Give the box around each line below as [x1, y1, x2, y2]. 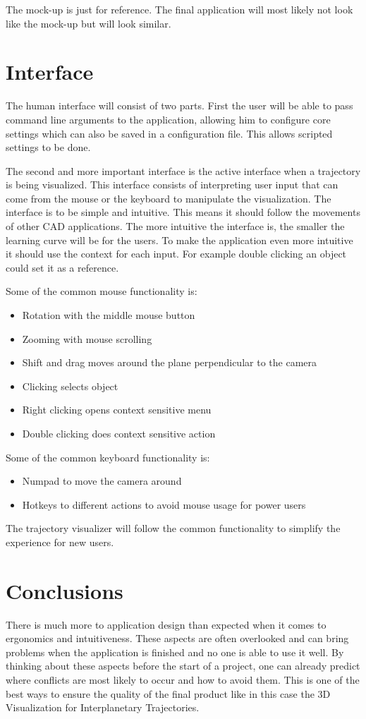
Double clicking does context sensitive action [22, 426, 216, 440]
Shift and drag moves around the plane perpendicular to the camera [22, 355, 317, 370]
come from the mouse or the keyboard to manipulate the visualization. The [6, 191, 331, 205]
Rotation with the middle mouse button [22, 308, 195, 322]
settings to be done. [6, 140, 91, 155]
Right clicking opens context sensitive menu [22, 402, 212, 417]
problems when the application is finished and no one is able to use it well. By [6, 644, 344, 659]
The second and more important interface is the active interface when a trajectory [6, 163, 361, 178]
